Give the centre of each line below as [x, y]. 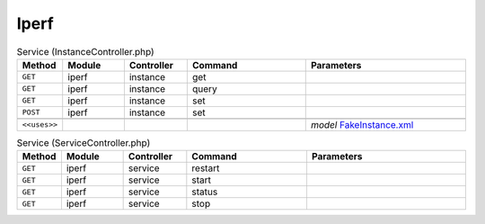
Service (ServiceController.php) [84, 143]
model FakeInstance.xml [362, 124]
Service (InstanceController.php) [85, 51]
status [205, 192]
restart [206, 168]
